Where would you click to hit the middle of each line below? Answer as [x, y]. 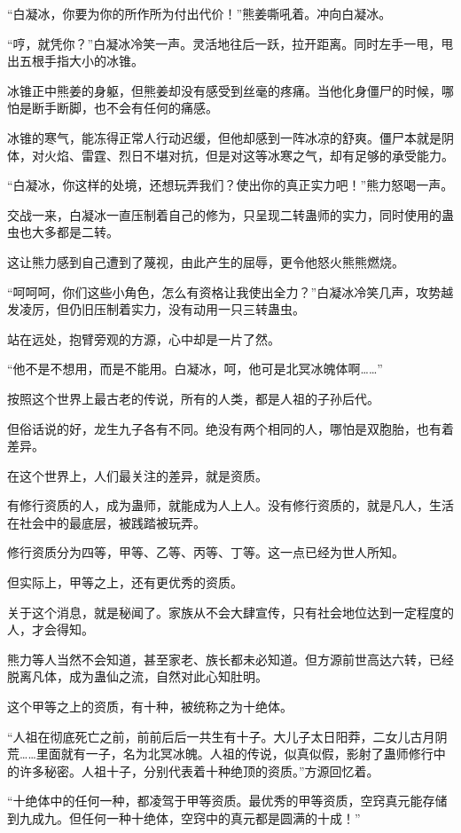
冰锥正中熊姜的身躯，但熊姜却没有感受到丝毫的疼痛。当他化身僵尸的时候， [224, 90]
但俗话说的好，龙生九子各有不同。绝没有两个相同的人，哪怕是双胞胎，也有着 [230, 428]
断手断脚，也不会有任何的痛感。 [125, 108]
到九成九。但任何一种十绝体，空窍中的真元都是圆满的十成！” [184, 818]
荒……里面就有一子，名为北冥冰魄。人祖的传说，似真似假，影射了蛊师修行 [220, 754]
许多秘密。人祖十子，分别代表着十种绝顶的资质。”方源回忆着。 [199, 770]
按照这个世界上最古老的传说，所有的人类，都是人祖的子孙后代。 [193, 398]
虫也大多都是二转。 [63, 232]
